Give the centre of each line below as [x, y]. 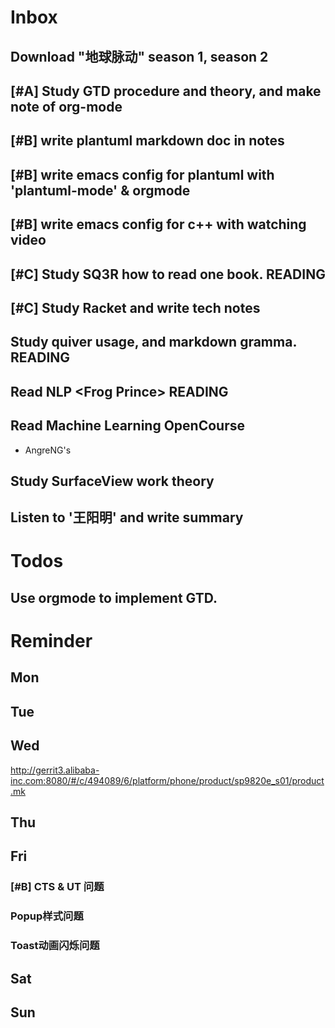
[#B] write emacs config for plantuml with [142, 174]
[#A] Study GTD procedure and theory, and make [166, 91]
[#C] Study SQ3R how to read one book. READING [168, 274]
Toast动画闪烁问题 [55, 946]
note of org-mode [66, 106]
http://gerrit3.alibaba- [55, 770]
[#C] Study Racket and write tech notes [135, 307]
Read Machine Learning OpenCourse [127, 426]
